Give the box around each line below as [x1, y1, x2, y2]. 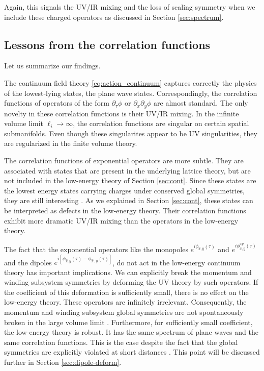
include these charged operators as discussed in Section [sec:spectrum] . [4, 11, 224, 22]
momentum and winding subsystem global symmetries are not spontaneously [4, 306, 244, 317]
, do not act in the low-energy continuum [112, 257, 241, 267]
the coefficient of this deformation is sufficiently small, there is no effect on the [4, 286, 249, 297]
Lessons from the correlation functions [4, 36, 211, 52]
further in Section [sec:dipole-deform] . [4, 356, 122, 367]
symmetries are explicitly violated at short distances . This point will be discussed [4, 347, 260, 357]
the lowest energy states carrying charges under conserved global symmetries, [4, 185, 245, 195]
